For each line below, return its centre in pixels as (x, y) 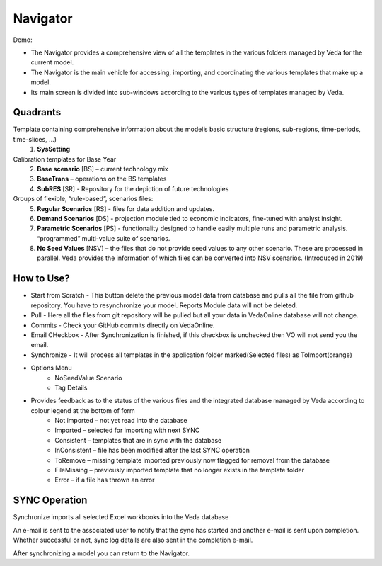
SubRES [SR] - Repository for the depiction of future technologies (133, 188)
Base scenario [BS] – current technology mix (103, 169)
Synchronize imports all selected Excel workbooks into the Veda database (121, 517)
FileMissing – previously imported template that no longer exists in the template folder (179, 470)
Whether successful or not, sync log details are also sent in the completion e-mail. (133, 540)
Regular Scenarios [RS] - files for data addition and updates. (126, 208)
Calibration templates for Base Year (65, 159)
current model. (52, 62)
